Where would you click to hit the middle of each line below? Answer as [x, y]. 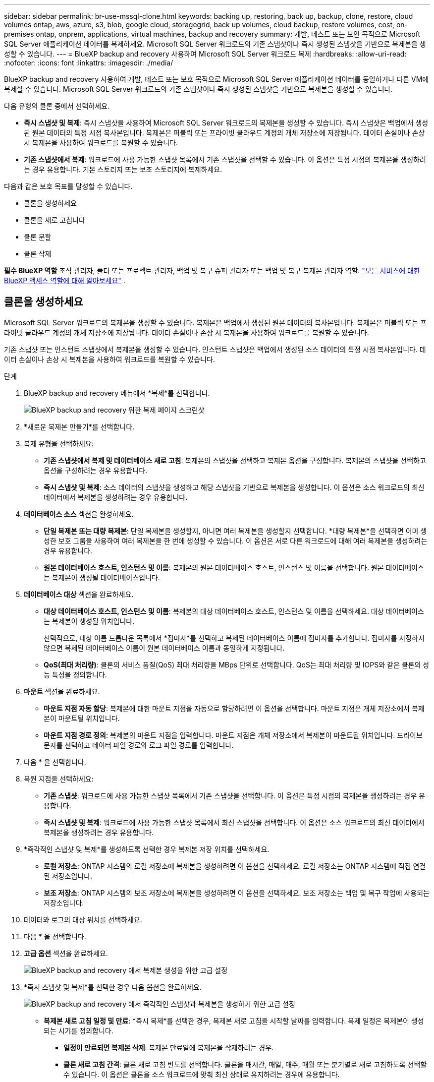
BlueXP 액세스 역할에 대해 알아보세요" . [65, 280]
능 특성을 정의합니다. [75, 674]
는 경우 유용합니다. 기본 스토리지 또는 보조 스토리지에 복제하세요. [123, 169]
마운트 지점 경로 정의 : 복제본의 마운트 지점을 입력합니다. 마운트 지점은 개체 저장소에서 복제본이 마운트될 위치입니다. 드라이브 [233, 735]
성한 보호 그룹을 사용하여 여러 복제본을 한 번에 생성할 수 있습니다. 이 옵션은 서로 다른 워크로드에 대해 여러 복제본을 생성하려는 [236, 541]
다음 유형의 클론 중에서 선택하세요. [57, 106]
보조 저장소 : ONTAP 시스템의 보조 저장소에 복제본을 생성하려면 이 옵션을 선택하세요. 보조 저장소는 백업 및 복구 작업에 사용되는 [237, 893]
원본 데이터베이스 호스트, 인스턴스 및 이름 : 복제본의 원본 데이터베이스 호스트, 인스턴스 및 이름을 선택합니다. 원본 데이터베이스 [234, 567]
